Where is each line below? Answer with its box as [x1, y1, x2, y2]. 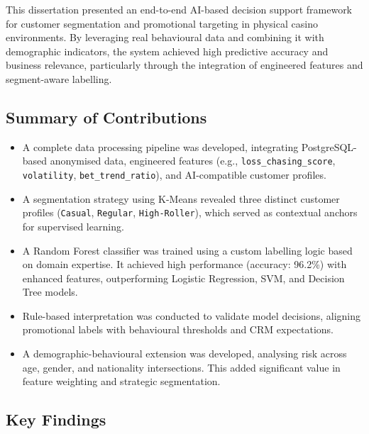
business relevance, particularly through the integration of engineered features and [6, 57, 363, 72]
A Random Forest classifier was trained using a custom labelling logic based [22, 243, 353, 257]
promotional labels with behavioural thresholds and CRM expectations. [22, 322, 334, 337]
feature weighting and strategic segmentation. [22, 374, 221, 389]
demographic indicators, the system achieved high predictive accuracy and [6, 43, 329, 58]
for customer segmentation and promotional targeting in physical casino [6, 16, 318, 30]
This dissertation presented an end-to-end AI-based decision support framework [6, 2, 353, 16]
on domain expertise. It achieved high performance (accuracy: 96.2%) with [22, 257, 347, 272]
